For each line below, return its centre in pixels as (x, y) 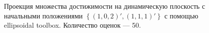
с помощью (181, 15)
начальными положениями (43, 15)
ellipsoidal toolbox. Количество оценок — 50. (73, 25)
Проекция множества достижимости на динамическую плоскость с (104, 6)
